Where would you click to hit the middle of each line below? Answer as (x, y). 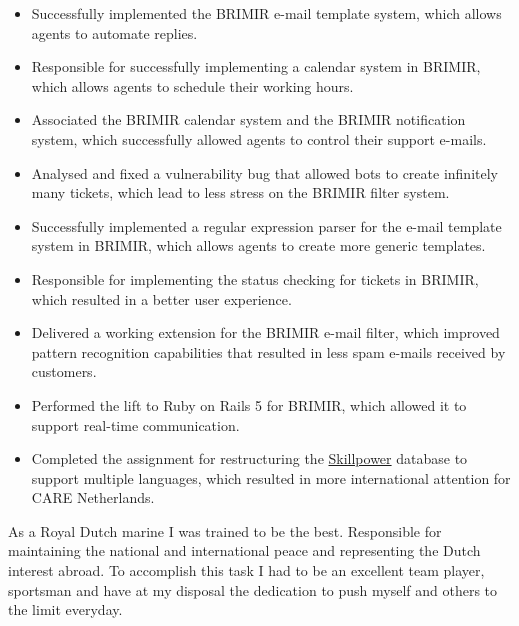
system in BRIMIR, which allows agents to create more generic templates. (258, 245)
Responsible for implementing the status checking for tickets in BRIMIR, (255, 278)
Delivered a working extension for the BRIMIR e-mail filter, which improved (265, 332)
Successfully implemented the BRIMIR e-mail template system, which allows (266, 13)
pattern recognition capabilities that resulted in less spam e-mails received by (268, 351)
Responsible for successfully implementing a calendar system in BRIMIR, (256, 66)
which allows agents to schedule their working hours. (192, 85)
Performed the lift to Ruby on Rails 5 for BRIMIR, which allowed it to (249, 404)
